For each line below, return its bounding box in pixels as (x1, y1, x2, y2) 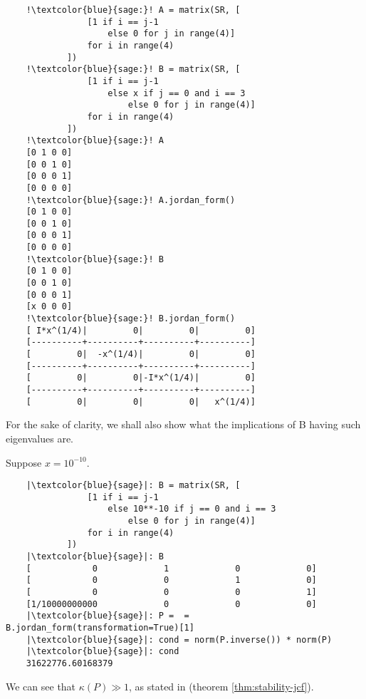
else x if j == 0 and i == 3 (108, 88, 246, 98)
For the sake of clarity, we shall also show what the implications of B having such (6, 417, 361, 432)
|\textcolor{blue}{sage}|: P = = (26, 611, 189, 621)
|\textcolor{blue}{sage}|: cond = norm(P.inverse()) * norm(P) (26, 634, 333, 645)
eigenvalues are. (6, 430, 73, 445)
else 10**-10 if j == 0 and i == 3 (108, 504, 276, 514)
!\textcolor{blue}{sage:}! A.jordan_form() (26, 195, 236, 205)
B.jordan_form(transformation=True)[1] (6, 622, 194, 633)
